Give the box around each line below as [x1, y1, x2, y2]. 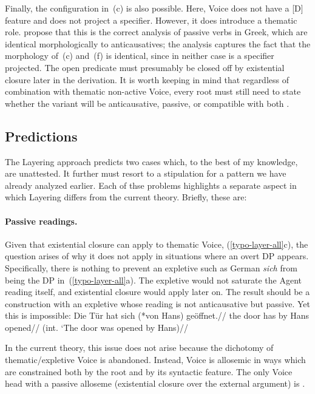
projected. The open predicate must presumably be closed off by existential [5, 61, 285, 73]
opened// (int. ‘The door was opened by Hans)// [5, 321, 188, 333]
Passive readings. [5, 214, 78, 227]
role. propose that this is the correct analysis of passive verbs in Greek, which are [5, 25, 308, 38]
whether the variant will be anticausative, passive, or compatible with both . [5, 97, 290, 109]
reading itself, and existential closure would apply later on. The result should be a [5, 285, 310, 298]
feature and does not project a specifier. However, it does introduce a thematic [5, 13, 297, 26]
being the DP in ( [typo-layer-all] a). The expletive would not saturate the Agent [5, 273, 302, 286]
